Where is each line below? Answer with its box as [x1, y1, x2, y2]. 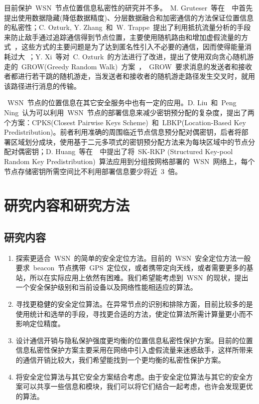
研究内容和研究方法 [4, 195, 130, 215]
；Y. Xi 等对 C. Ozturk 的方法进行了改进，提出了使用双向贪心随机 [28, 51, 247, 61]
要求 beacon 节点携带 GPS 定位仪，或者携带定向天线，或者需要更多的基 [15, 262, 254, 273]
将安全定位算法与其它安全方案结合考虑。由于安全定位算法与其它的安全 [15, 371, 246, 382]
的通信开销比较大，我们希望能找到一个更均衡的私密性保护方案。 [15, 355, 225, 365]
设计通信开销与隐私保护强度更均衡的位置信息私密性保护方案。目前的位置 [15, 335, 253, 345]
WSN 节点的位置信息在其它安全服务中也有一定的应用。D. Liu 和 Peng [7, 97, 237, 108]
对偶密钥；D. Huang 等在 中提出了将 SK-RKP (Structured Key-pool [10, 146, 233, 157]
